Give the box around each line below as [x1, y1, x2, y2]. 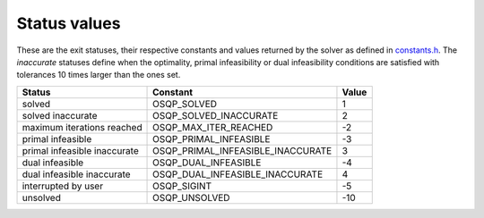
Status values [16, 13, 121, 33]
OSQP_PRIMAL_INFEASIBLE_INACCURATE [152, 144, 333, 156]
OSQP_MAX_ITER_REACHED [152, 121, 273, 133]
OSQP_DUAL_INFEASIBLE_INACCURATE [152, 168, 324, 180]
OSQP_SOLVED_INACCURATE [152, 109, 279, 122]
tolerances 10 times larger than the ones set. [16, 70, 181, 80]
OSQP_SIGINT [152, 180, 212, 192]
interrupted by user [22, 180, 103, 192]
